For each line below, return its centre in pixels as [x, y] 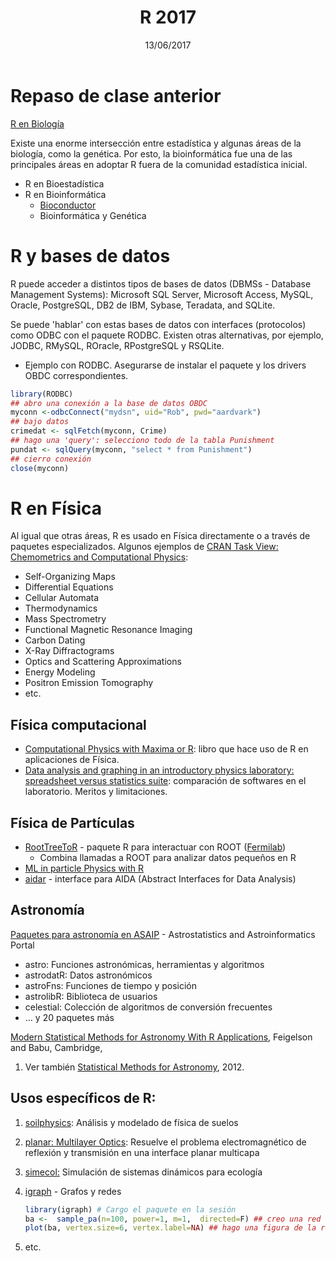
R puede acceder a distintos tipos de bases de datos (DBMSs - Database [161, 283]
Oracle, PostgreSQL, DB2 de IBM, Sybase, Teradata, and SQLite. [143, 305]
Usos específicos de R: [83, 1098]
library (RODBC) [42, 394]
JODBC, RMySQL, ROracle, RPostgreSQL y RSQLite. [117, 345]
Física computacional [78, 724]
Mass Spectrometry [65, 619]
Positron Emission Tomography [89, 683]
